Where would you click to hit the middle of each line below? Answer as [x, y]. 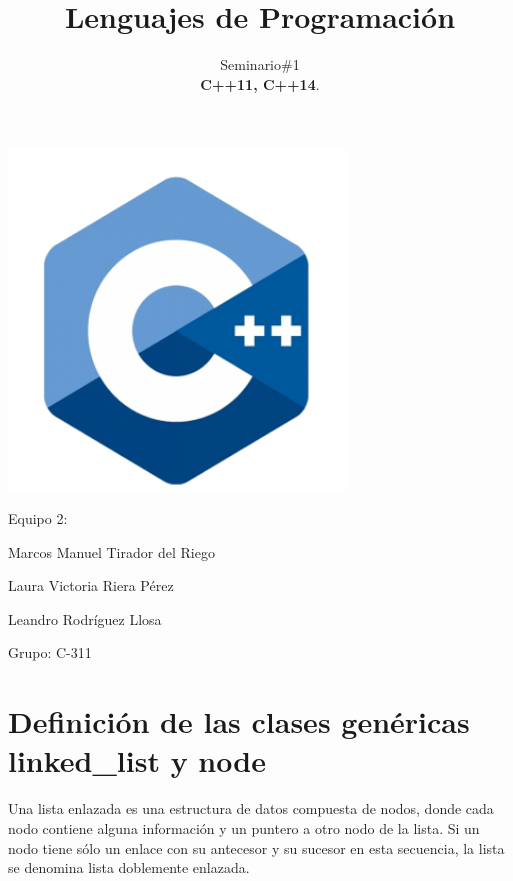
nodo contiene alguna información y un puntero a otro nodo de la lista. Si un [244, 827]
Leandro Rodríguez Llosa [85, 618]
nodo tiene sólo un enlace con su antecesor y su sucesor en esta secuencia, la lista [256, 847]
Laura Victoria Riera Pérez [91, 585]
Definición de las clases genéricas [239, 721]
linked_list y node [137, 760]
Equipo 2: [38, 518]
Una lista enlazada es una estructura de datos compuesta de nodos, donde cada [251, 808]
